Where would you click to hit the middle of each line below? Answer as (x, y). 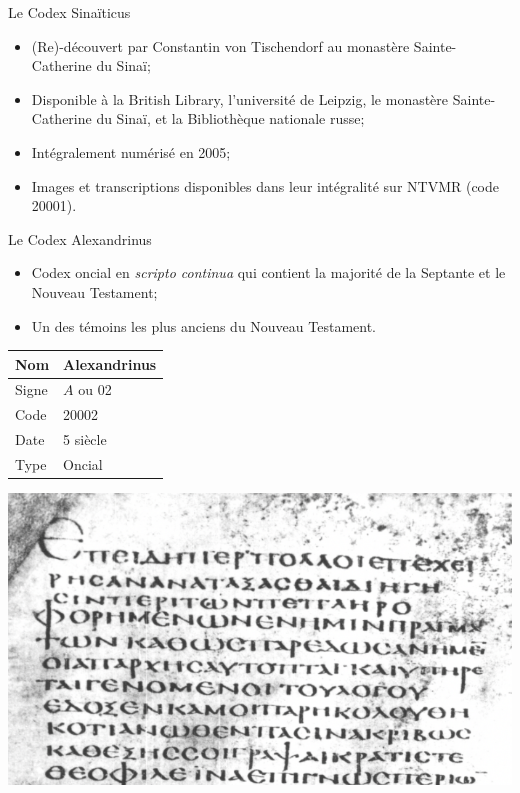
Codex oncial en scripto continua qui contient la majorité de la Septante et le (268, 272)
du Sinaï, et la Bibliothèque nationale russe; (230, 118)
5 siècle (85, 439)
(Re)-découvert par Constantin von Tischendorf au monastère (220, 45)
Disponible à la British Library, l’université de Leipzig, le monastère (240, 98)
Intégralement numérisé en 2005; (131, 151)
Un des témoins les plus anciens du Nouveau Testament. (203, 325)
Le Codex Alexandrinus (80, 238)
